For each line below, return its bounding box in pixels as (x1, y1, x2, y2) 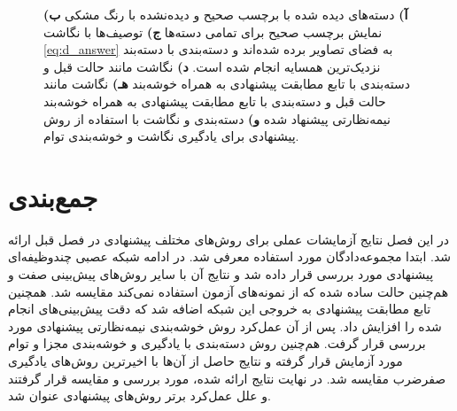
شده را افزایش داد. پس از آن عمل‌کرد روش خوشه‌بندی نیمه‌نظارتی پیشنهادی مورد (8, 316, 442, 335)
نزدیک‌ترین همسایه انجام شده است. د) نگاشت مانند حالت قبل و (43, 57, 381, 75)
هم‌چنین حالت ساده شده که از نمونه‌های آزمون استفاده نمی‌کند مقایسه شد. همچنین (8, 282, 449, 300)
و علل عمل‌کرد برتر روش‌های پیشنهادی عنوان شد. (8, 386, 271, 405)
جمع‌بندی (8, 178, 98, 214)
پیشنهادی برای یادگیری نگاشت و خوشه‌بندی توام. (43, 127, 299, 145)
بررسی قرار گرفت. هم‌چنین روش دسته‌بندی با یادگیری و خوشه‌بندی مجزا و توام (8, 334, 426, 353)
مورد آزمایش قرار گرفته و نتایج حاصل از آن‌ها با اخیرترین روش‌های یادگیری (8, 352, 403, 370)
